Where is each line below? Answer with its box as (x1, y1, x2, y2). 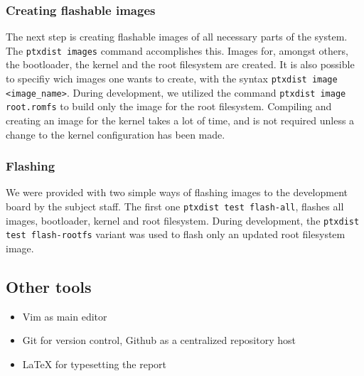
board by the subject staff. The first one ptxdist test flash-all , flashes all (6, 199, 344, 214)
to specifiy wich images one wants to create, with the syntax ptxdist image (6, 71, 338, 86)
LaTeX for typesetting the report (22, 356, 167, 371)
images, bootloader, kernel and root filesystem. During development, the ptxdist (6, 213, 360, 227)
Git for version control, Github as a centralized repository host (22, 333, 296, 348)
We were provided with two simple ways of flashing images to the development (6, 185, 348, 200)
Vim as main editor (22, 308, 107, 323)
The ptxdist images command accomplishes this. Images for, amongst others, (6, 43, 348, 58)
